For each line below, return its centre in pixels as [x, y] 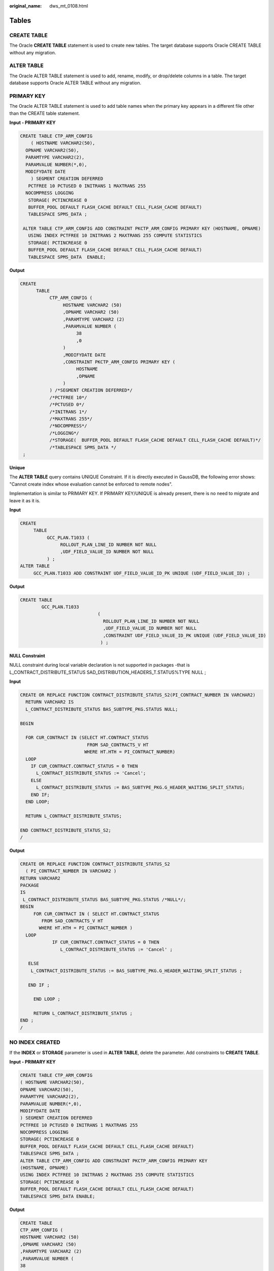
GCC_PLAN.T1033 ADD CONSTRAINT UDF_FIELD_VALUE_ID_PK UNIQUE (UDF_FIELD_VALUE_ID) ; [142, 573]
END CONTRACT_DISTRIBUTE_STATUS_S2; [66, 830]
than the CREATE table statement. [45, 113]
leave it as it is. [25, 500]
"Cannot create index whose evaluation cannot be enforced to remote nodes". [91, 484]
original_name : [26, 6]
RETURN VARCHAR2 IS [50, 702]
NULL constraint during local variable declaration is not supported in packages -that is [100, 665]
